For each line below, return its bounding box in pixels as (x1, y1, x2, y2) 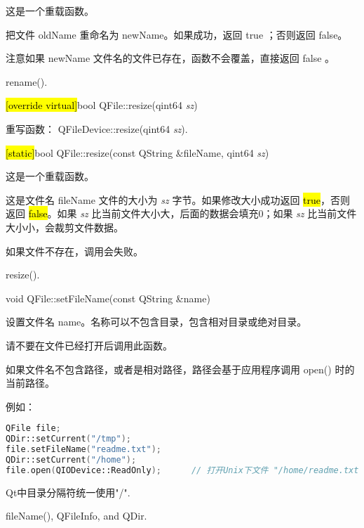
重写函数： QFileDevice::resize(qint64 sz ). (6, 121, 188, 136)
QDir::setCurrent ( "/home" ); (6, 454, 137, 465)
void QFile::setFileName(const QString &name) (6, 290, 210, 305)
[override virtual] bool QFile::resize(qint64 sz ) (6, 98, 198, 112)
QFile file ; (6, 423, 61, 434)
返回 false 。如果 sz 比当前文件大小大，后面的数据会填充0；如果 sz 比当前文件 (6, 206, 357, 221)
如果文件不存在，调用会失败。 (6, 243, 143, 258)
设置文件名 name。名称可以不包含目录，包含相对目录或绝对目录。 (6, 314, 307, 329)
